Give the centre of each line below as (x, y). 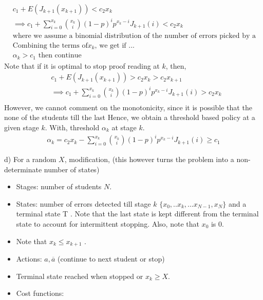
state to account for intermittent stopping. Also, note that (108, 224)
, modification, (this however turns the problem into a (149, 159)
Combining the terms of (50, 45)
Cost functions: (40, 293)
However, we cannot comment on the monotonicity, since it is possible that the (128, 107)
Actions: (29, 259)
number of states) (72, 169)
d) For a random (30, 159)
